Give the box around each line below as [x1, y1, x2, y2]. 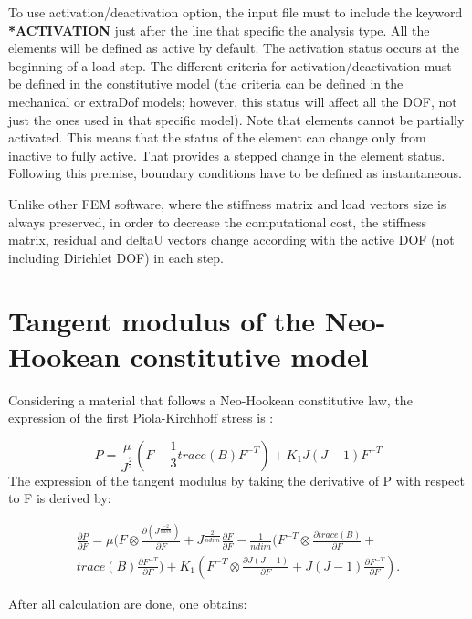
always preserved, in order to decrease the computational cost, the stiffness [8, 212, 427, 231]
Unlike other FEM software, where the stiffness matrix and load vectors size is [8, 194, 446, 213]
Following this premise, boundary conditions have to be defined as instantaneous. [8, 163, 462, 183]
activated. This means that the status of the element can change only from [8, 128, 426, 147]
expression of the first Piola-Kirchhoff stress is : [8, 408, 274, 427]
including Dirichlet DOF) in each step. [8, 247, 224, 267]
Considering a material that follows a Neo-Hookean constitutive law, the [8, 390, 413, 409]
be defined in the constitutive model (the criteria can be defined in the [8, 74, 404, 93]
